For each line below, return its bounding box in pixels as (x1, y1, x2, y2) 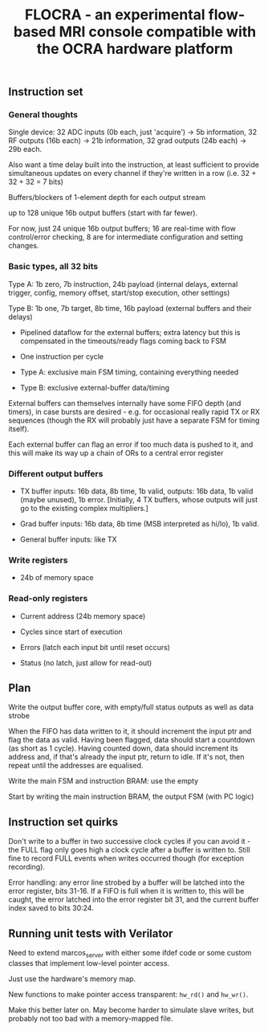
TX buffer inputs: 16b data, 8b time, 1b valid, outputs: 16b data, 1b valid (19, 486, 254, 496)
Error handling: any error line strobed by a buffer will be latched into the (8, 878, 245, 887)
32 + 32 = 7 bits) (8, 177, 64, 186)
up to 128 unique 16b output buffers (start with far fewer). (8, 208, 198, 218)
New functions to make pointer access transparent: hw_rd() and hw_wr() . (8, 989, 249, 999)
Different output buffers (8, 468, 104, 479)
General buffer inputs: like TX (19, 534, 118, 544)
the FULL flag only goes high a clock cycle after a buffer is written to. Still (8, 845, 250, 855)
